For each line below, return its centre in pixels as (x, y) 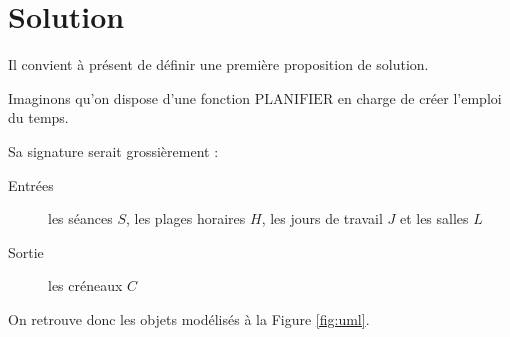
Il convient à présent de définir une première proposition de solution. (218, 64)
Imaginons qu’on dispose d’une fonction (129, 97)
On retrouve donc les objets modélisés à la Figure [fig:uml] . (189, 318)
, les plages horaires (186, 218)
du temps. (38, 117)
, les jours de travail (322, 218)
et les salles (434, 218)
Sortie (26, 251)
